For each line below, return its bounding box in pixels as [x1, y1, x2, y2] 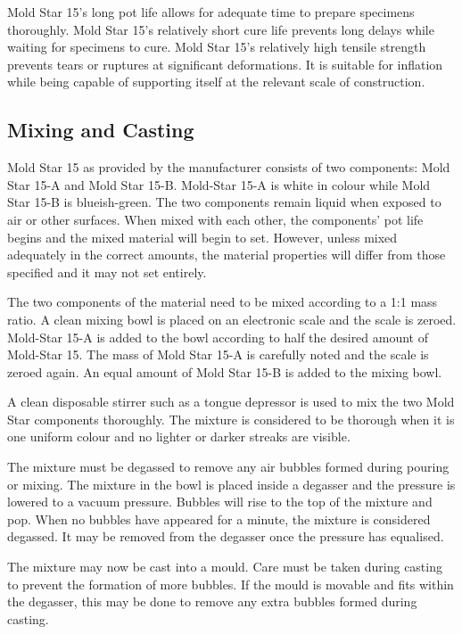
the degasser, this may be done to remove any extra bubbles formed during [7, 592, 417, 611]
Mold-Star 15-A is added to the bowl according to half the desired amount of [7, 327, 429, 346]
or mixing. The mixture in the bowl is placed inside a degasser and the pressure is [7, 474, 456, 493]
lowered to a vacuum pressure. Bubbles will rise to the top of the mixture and [7, 492, 433, 511]
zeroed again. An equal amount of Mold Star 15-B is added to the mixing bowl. [7, 362, 442, 381]
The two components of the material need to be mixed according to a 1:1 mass [7, 292, 438, 311]
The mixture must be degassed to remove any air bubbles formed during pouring [7, 457, 450, 476]
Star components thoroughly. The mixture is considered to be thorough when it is [7, 409, 455, 428]
